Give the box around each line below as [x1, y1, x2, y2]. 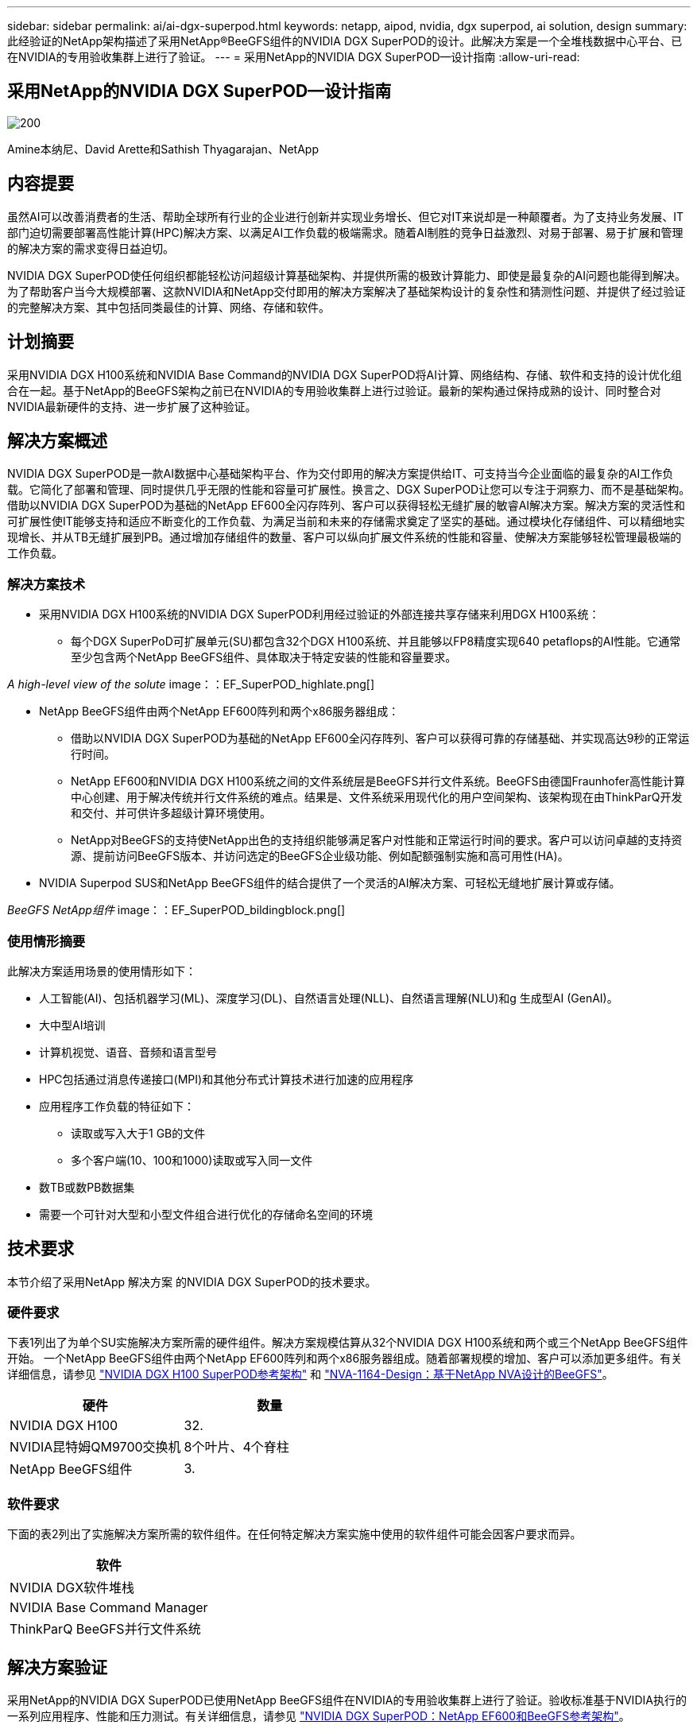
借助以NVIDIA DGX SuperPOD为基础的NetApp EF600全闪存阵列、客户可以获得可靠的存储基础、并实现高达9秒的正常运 [71, 731, 690, 746]
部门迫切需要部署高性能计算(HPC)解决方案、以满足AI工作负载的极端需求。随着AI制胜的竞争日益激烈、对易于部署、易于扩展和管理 [7, 225, 683, 239]
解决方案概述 [7, 430, 107, 451]
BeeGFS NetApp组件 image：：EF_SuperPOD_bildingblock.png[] [7, 903, 346, 917]
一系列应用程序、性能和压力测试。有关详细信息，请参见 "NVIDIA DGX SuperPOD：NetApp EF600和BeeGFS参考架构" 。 [7, 1709, 630, 1723]
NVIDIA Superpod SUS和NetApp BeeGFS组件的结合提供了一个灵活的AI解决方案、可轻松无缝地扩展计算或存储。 [39, 876, 621, 890]
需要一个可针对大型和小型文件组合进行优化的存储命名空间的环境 [39, 1207, 373, 1221]
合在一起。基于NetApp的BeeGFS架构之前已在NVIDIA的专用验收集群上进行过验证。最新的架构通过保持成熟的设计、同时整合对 [7, 383, 661, 397]
